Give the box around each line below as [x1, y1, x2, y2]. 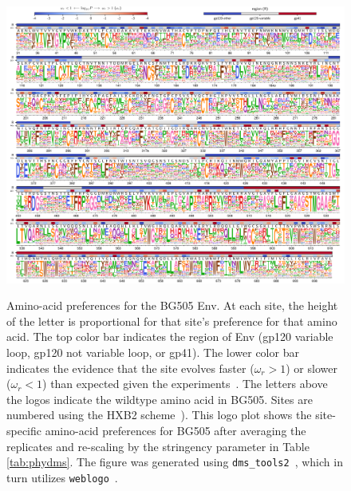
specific [6, 422, 42, 438]
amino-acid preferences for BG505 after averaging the [45, 422, 306, 438]
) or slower [286, 359, 337, 376]
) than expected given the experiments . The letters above [42, 375, 328, 392]
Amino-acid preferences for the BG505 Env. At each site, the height [6, 297, 338, 314]
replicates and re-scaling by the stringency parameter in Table [6, 438, 310, 454]
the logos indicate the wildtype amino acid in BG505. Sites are [6, 390, 313, 407]
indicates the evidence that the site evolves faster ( [6, 359, 254, 376]
